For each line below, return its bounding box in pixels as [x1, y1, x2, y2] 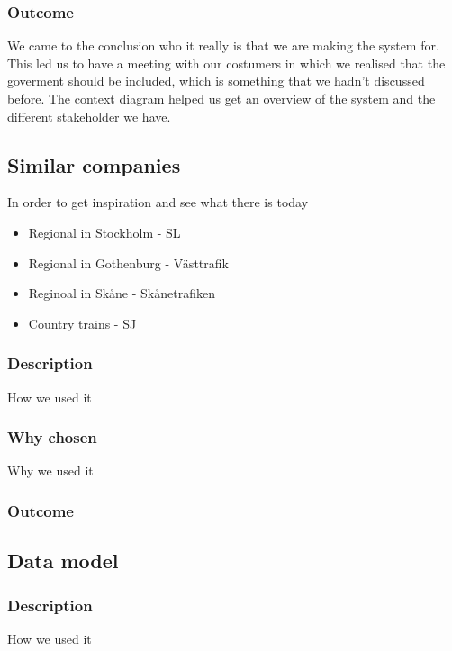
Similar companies [7, 150, 181, 178]
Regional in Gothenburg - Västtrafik [28, 253, 229, 272]
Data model [7, 547, 119, 574]
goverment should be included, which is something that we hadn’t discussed [7, 71, 425, 90]
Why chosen [7, 426, 97, 448]
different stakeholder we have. [7, 106, 171, 125]
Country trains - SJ [28, 313, 137, 332]
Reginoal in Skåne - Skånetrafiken [28, 284, 215, 303]
